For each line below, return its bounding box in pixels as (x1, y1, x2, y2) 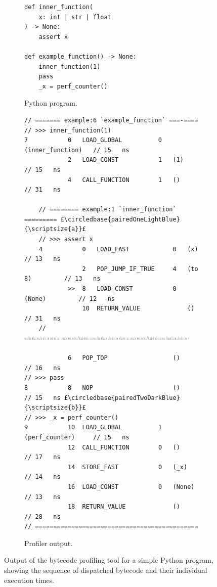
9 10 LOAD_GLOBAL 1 (24, 424, 162, 431)
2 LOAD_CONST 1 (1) (67, 156, 184, 164)
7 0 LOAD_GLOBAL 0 (24, 137, 162, 144)
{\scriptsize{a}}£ (24, 225, 86, 233)
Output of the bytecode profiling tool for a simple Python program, (4, 555, 213, 565)
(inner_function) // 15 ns (24, 146, 129, 154)
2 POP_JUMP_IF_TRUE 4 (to (82, 265, 198, 273)
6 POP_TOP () (67, 354, 180, 362)
